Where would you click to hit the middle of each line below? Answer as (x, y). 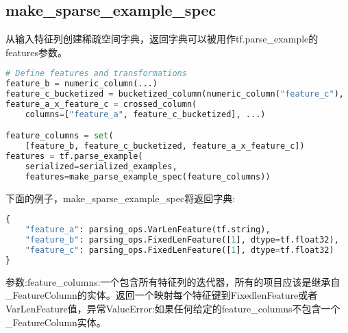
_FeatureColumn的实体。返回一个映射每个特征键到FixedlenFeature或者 (162, 295)
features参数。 (36, 52)
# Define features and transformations (96, 74)
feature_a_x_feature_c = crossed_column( (101, 104)
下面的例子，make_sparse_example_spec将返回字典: (121, 198)
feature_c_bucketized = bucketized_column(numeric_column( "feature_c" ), (175, 94)
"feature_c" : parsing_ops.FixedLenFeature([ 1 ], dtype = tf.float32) (179, 250)
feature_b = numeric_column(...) (82, 84)
